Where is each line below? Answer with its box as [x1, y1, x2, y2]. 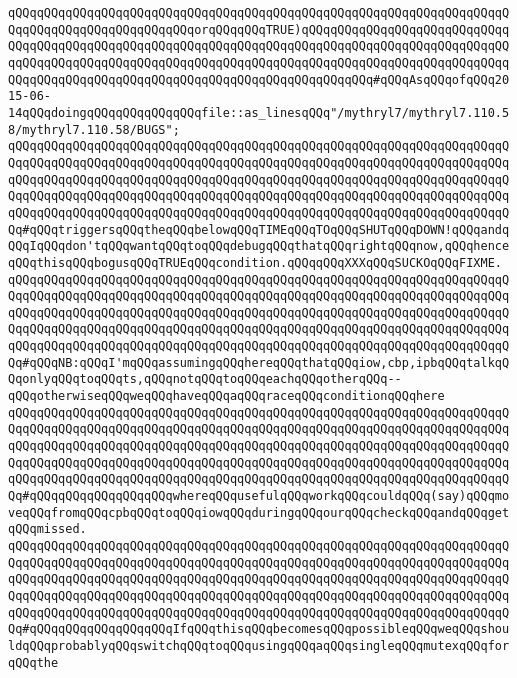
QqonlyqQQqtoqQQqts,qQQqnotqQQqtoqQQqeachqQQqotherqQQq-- [8, 372, 402, 387]
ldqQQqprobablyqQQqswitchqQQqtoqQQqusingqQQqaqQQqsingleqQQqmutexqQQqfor [8, 638, 510, 653]
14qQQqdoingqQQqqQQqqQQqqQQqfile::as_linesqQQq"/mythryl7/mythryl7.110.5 [8, 105, 510, 120]
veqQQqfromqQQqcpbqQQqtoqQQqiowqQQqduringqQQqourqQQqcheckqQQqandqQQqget [8, 505, 510, 520]
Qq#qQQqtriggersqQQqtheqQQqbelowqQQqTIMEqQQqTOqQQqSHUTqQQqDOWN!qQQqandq [8, 222, 510, 237]
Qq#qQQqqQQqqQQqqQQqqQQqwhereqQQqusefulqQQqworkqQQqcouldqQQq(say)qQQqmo [8, 489, 510, 504]
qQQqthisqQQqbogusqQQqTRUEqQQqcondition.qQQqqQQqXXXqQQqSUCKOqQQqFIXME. [8, 255, 502, 270]
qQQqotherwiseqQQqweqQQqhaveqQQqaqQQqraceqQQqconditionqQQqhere [8, 389, 445, 404]
